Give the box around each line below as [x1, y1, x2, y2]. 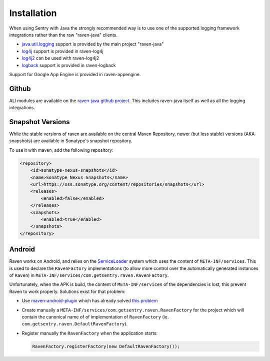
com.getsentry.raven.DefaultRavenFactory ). [21, 321, 127, 327]
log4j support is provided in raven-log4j [21, 48, 103, 54]
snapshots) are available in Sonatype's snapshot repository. [9, 138, 132, 144]
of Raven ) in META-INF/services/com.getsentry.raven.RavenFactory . [9, 272, 169, 278]
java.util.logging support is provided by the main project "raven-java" [21, 41, 164, 47]
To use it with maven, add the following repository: [9, 147, 113, 153]
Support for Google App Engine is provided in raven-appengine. [9, 71, 141, 77]
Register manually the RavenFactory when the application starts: [21, 330, 158, 336]
